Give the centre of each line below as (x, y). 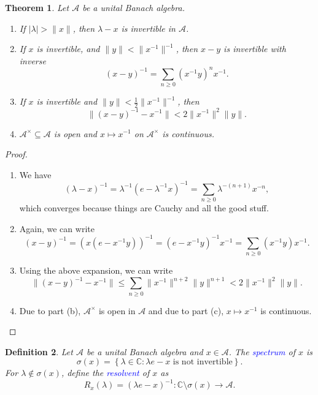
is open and (75, 133)
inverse (33, 60)
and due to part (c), (186, 310)
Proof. (16, 154)
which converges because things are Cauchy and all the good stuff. (144, 208)
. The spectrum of (262, 351)
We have (35, 174)
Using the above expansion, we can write (96, 270)
